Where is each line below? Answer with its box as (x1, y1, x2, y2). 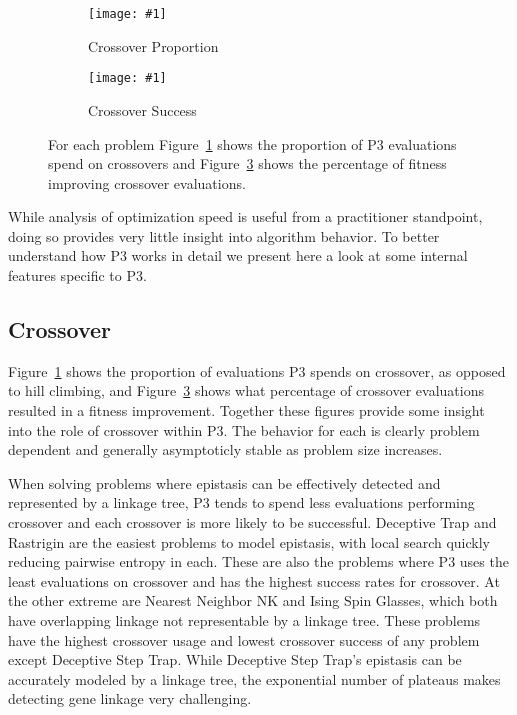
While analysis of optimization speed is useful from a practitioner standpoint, (8, 206, 483, 227)
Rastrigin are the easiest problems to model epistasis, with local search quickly (8, 531, 490, 552)
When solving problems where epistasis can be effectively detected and (8, 472, 441, 493)
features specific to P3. (8, 265, 147, 286)
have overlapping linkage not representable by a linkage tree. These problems (8, 609, 481, 630)
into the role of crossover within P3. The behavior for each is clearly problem (8, 419, 480, 440)
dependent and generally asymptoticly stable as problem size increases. (8, 439, 443, 460)
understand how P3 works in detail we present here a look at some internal (8, 245, 468, 266)
